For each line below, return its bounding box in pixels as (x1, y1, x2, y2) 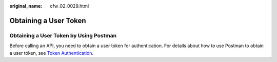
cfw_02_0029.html (50, 3, 89, 9)
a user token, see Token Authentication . (9, 50, 94, 56)
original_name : (9, 3, 43, 9)
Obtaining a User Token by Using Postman (9, 32, 117, 39)
